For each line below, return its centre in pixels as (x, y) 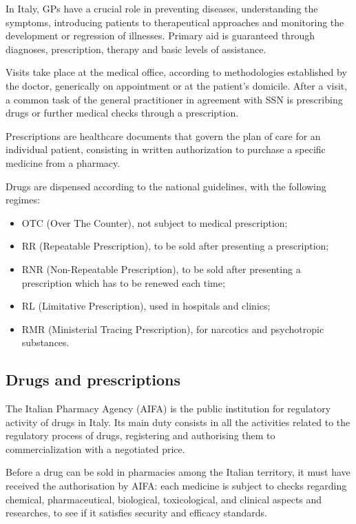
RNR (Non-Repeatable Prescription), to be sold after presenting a (161, 269)
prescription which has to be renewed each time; (123, 282)
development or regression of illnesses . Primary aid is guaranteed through (160, 36)
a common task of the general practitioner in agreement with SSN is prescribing (174, 99)
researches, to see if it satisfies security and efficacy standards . (136, 513)
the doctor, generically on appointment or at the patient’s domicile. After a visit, (177, 85)
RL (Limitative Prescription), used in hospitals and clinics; (146, 306)
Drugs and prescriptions (93, 380)
